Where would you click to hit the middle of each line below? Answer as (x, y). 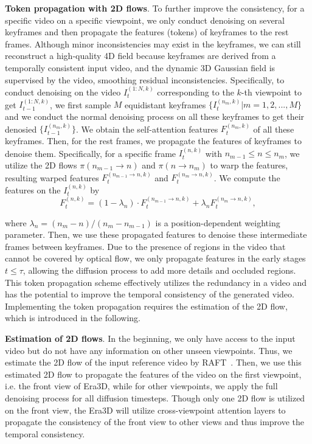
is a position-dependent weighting (218, 222)
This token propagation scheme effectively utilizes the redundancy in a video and (156, 282)
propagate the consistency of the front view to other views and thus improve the (155, 422)
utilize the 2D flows (41, 165)
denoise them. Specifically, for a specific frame (91, 153)
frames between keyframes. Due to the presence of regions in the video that (145, 246)
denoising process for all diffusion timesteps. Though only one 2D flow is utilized (155, 397)
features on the (33, 189)
